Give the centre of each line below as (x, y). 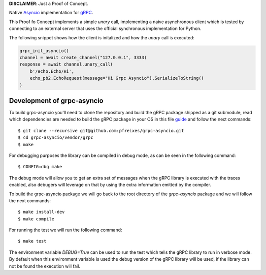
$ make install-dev (41, 212)
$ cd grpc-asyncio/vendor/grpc (56, 137)
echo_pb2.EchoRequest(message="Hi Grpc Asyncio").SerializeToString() (117, 78)
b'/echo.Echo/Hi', (52, 71)
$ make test (32, 241)
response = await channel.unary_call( (66, 64)
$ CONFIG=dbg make (40, 167)
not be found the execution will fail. (45, 266)
